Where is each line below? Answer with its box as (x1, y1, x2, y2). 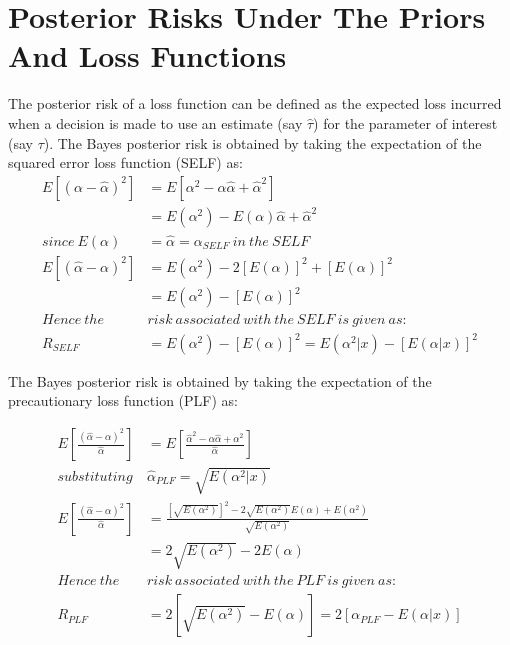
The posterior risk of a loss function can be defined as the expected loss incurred (8, 93, 502, 114)
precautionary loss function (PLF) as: (8, 390, 238, 411)
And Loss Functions (8, 35, 287, 76)
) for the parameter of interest (313, 112, 498, 133)
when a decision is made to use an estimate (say (8, 112, 303, 133)
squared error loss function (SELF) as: (8, 152, 243, 173)
